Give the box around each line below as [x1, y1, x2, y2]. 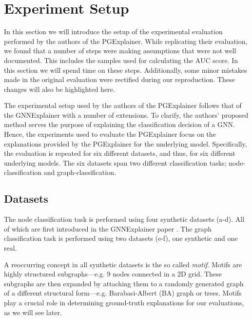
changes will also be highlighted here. [4, 84, 115, 94]
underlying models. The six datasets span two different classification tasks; [4, 157, 227, 168]
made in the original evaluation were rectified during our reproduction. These [4, 74, 235, 85]
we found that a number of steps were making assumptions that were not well [4, 45, 236, 56]
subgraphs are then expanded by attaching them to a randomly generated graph [4, 278, 244, 288]
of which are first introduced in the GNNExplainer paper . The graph [4, 223, 212, 234]
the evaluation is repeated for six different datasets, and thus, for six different [4, 148, 235, 158]
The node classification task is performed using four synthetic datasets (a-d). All [4, 214, 245, 224]
